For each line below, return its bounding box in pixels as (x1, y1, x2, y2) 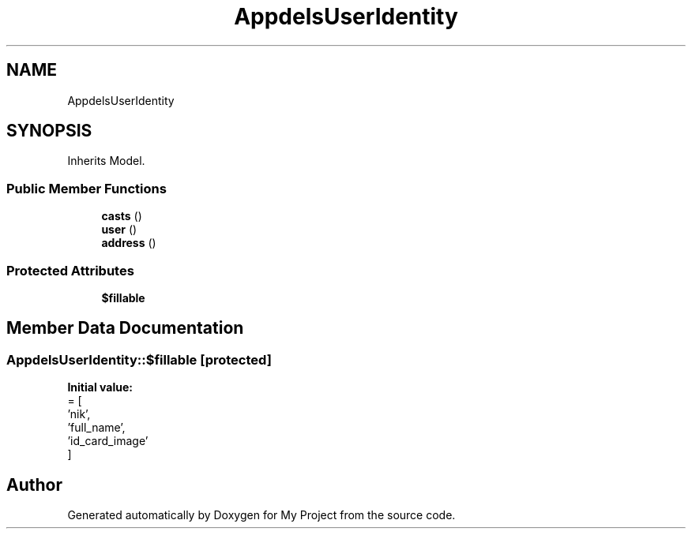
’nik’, (67, 407, 91, 421)
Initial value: (67, 380, 133, 395)
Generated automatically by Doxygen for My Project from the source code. (67, 508, 456, 522)
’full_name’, (67, 421, 126, 435)
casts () (101, 209, 142, 223)
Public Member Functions (6, 180, 167, 196)
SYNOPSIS (6, 121, 92, 141)
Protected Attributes (6, 262, 134, 279)
